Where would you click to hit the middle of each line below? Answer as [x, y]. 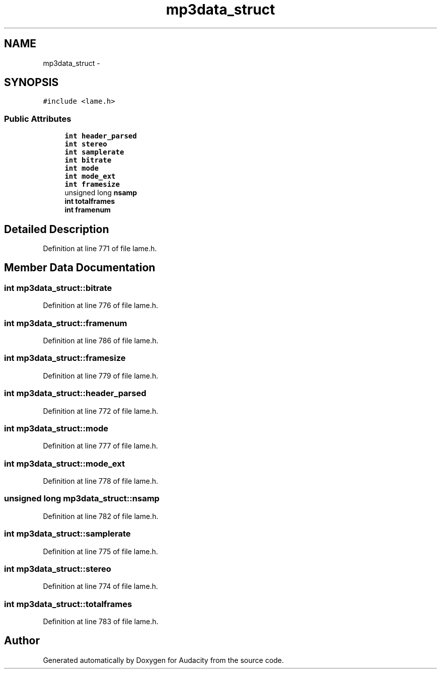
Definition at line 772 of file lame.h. [101, 411]
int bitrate [88, 160]
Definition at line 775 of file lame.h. [100, 551]
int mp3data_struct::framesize [65, 358]
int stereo [86, 144]
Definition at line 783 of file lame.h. [101, 621]
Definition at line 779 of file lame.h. [101, 376]
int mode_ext [90, 176]
